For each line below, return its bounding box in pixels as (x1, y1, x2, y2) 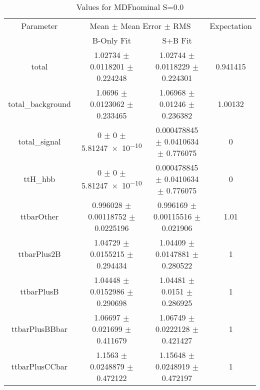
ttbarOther (20, 210, 59, 222)
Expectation (209, 20, 252, 31)
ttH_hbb (23, 173, 55, 184)
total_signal (18, 135, 61, 147)
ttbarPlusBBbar (11, 323, 67, 334)
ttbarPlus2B (18, 248, 61, 259)
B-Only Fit (92, 34, 131, 46)
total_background (8, 98, 71, 109)
